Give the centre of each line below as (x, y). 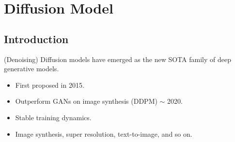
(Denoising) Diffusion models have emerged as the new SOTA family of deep (117, 59)
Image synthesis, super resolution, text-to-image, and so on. (104, 134)
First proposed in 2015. (50, 85)
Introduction (36, 39)
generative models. (31, 69)
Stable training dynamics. (53, 117)
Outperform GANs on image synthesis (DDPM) (86, 101)
